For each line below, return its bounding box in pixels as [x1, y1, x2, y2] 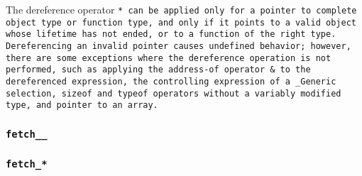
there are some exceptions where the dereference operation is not [6, 53, 331, 63]
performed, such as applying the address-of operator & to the [6, 65, 311, 75]
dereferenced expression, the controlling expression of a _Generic [6, 76, 336, 87]
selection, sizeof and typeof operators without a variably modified [6, 88, 341, 99]
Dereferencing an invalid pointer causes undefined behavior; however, [6, 40, 351, 51]
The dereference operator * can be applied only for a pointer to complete [6, 2, 357, 16]
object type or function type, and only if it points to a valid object [6, 17, 356, 28]
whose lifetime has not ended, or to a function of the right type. [6, 29, 336, 40]
